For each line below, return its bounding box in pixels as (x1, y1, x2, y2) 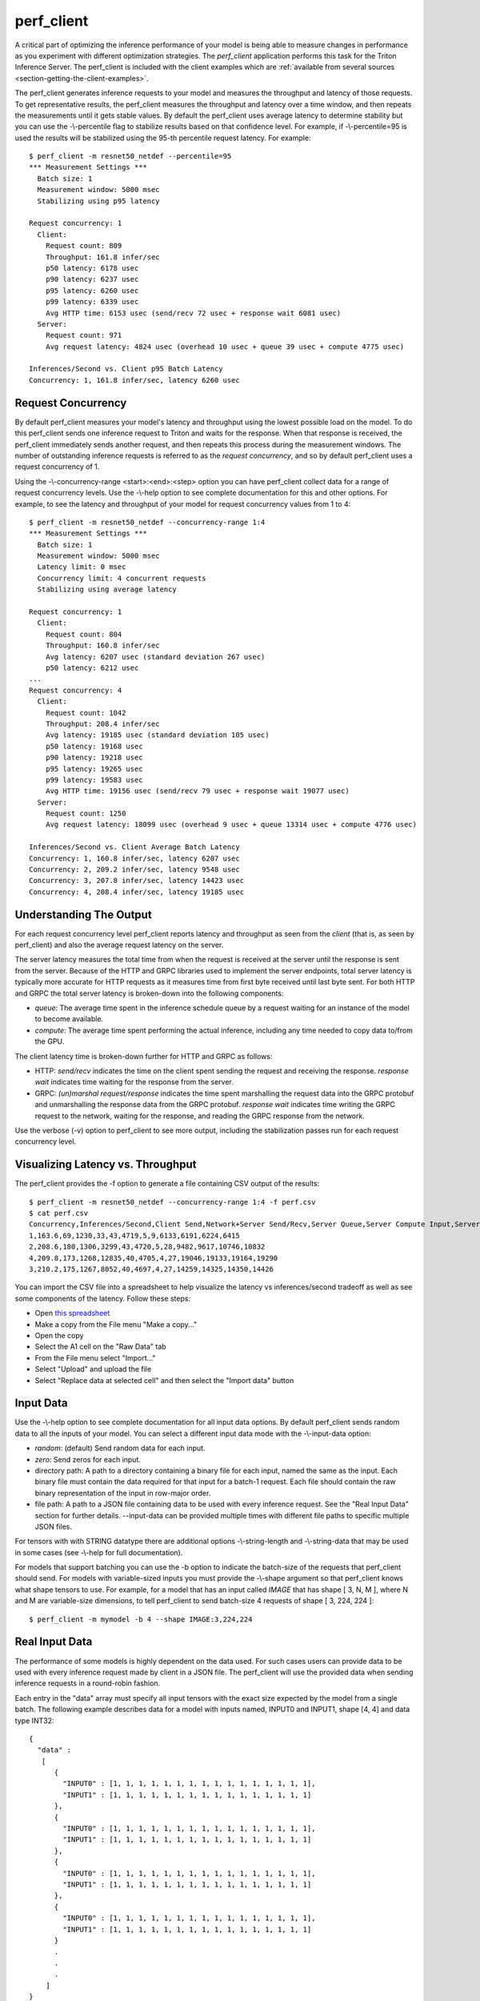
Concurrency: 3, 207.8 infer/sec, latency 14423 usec (29, 876, 244, 885)
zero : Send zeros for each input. (34, 1454, 142, 1464)
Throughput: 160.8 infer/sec (45, 641, 160, 650)
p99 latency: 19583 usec (45, 775, 143, 784)
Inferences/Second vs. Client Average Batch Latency (29, 843, 240, 852)
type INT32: (14, 1715, 54, 1725)
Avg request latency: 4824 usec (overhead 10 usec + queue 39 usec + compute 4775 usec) (45, 342, 405, 351)
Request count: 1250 (45, 809, 126, 818)
